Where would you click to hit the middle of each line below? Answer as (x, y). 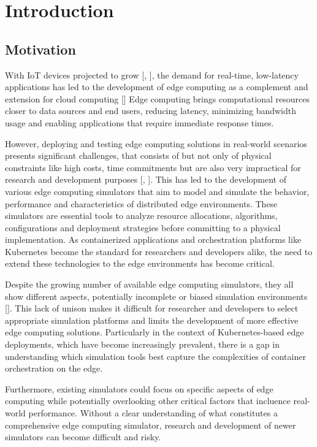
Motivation (40, 49)
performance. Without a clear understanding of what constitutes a (153, 413)
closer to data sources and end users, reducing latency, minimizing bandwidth (151, 111)
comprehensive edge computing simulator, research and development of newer (151, 425)
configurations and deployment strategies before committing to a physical (143, 227)
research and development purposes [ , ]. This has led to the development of (146, 179)
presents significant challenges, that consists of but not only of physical (138, 155)
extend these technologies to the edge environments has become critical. (140, 263)
